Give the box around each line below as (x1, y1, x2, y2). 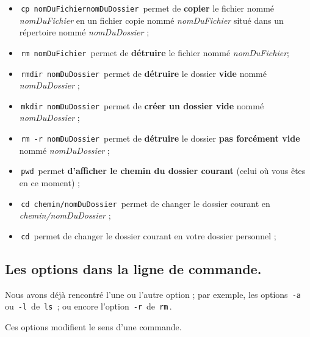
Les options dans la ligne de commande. (5, 259, 262, 278)
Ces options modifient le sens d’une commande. (5, 320, 182, 333)
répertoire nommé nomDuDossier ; (19, 26, 150, 38)
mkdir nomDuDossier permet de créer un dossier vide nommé (21, 99, 264, 112)
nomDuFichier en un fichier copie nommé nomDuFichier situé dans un (19, 13, 284, 26)
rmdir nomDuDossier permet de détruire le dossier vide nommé (21, 67, 267, 79)
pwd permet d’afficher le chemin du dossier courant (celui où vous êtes (21, 164, 306, 177)
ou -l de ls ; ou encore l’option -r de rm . (5, 300, 172, 313)
